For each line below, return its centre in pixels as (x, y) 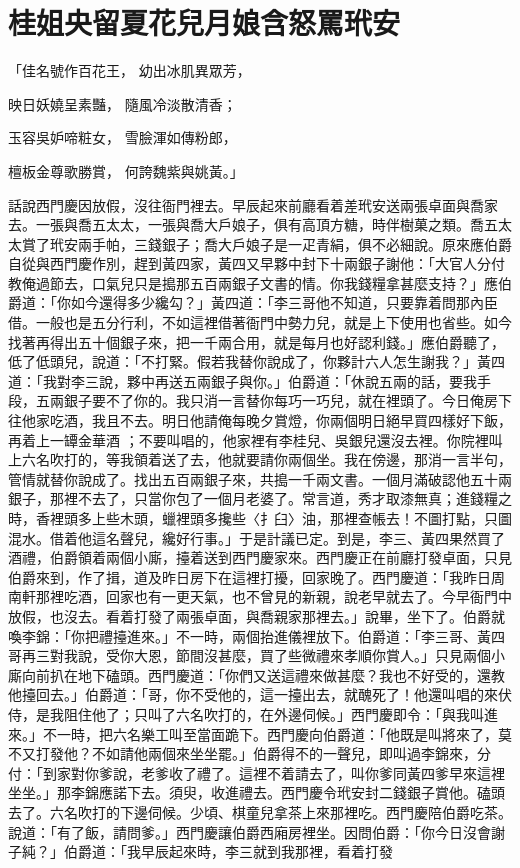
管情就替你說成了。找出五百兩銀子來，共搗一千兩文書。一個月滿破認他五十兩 (260, 478)
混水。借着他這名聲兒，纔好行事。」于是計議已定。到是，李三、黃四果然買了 (256, 537)
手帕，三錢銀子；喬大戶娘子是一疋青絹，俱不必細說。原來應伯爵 (301, 243)
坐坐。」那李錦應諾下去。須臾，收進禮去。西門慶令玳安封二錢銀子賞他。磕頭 (256, 792)
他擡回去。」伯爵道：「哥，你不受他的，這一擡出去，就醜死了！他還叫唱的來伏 (260, 694)
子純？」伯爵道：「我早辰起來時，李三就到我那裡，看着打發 (200, 851)
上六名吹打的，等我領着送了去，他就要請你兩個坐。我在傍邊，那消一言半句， (260, 459)
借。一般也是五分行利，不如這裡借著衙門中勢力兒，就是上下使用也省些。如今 (260, 322)
